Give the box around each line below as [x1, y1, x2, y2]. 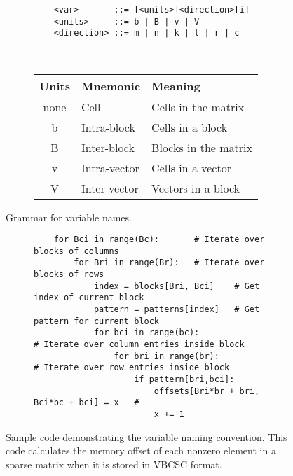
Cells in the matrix [151, 98, 245, 115]
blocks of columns [34, 246, 119, 256]
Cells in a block [151, 118, 228, 135]
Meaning [151, 77, 200, 94]
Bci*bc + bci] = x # [34, 398, 139, 408]
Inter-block [81, 139, 135, 155]
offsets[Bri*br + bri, [154, 386, 260, 396]
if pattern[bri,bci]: [134, 374, 235, 385]
